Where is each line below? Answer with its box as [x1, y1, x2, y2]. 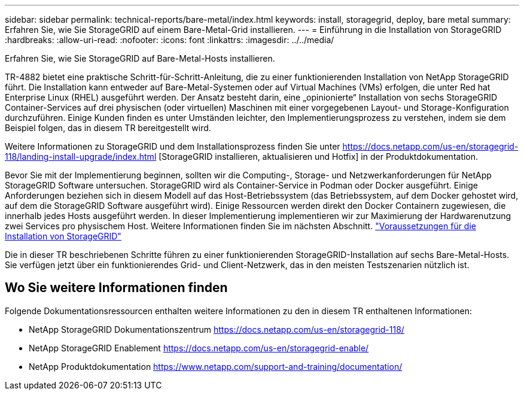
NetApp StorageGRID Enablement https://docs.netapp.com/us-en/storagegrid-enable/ [29, 342, 369, 353]
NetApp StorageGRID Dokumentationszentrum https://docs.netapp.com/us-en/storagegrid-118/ [29, 324, 404, 335]
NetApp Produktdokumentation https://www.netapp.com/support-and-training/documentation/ [29, 361, 403, 372]
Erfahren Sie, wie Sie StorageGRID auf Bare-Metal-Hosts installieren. [5, 53, 275, 63]
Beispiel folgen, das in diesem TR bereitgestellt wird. [5, 123, 211, 133]
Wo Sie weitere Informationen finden [5, 280, 228, 296]
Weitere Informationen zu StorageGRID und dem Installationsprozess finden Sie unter [5, 141, 340, 151]
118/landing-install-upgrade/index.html [5, 151, 157, 162]
